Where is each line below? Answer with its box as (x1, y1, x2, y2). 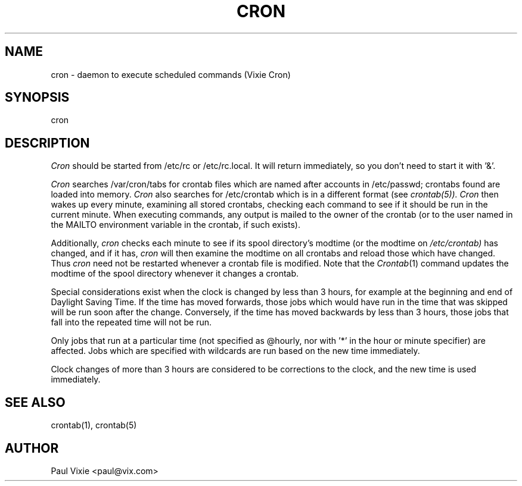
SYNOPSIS (5, 90, 70, 105)
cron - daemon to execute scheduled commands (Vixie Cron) (51, 69, 291, 80)
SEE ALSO (5, 394, 66, 410)
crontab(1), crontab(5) (51, 420, 137, 431)
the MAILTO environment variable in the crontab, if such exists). (51, 220, 300, 230)
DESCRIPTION (5, 135, 90, 150)
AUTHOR (5, 440, 59, 456)
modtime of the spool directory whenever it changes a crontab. (51, 268, 299, 279)
